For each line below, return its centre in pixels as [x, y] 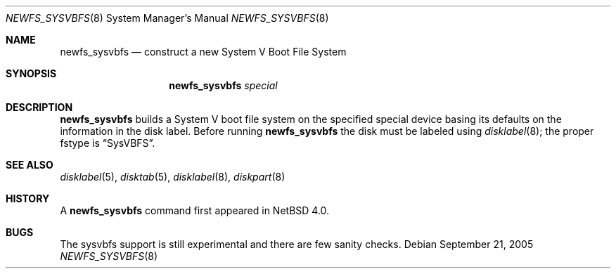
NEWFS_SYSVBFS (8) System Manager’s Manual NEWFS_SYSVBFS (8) [167, 18]
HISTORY [28, 198]
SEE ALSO [30, 165]
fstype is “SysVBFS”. [108, 143]
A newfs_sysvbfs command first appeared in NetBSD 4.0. [195, 210]
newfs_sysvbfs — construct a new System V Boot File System [203, 52]
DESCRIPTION [39, 107]
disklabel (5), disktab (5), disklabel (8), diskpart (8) [173, 177]
